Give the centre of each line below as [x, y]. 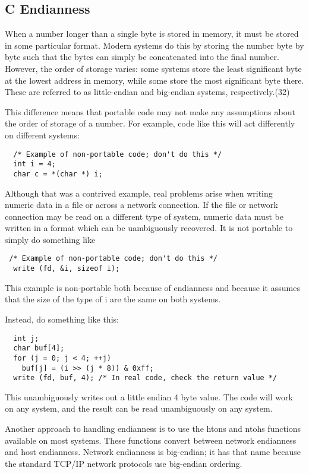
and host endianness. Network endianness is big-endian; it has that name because [153, 452]
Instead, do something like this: [62, 319]
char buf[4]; [39, 348]
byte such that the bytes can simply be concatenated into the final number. [142, 57]
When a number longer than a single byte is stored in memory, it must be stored [152, 34]
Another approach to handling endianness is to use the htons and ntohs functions [153, 429]
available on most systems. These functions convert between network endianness [151, 440]
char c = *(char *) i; [58, 174]
